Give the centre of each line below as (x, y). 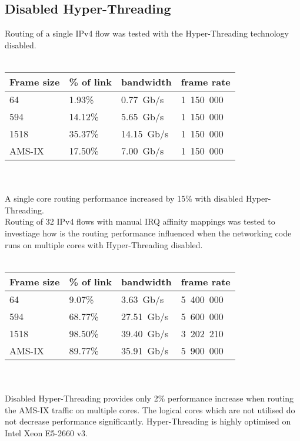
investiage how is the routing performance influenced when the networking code (148, 233)
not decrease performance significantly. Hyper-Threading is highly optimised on (148, 421)
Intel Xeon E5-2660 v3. (46, 432)
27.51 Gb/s (145, 316)
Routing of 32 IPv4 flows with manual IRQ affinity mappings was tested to (140, 221)
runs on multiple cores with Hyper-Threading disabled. (104, 244)
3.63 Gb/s (143, 299)
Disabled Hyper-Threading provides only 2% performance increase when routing (149, 398)
